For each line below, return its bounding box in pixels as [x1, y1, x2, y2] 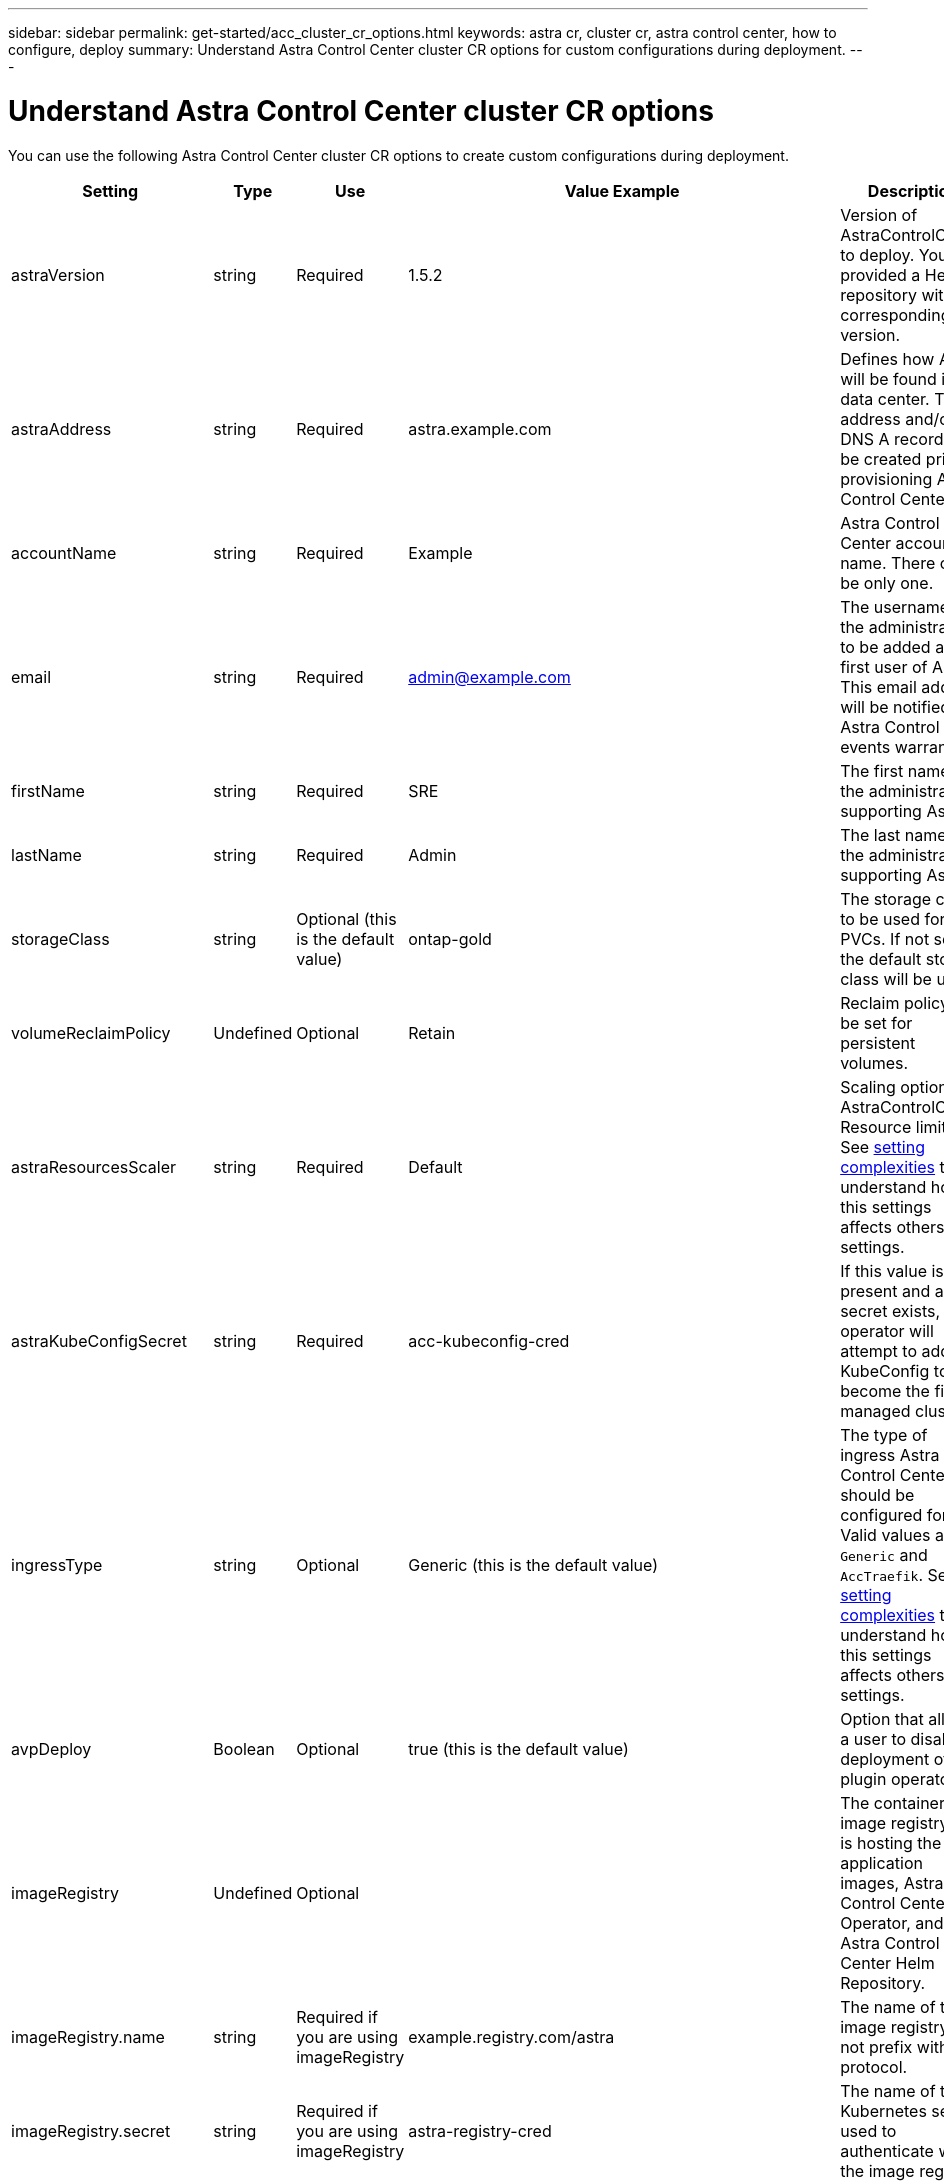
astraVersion [11, 264, 105, 285]
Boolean [213, 1738, 275, 1759]
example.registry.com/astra [408, 2026, 615, 2047]
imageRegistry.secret [11, 2120, 171, 2141]
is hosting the [840, 1832, 942, 1853]
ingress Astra [840, 1444, 940, 1465]
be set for [840, 1012, 913, 1033]
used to [840, 2120, 897, 2141]
